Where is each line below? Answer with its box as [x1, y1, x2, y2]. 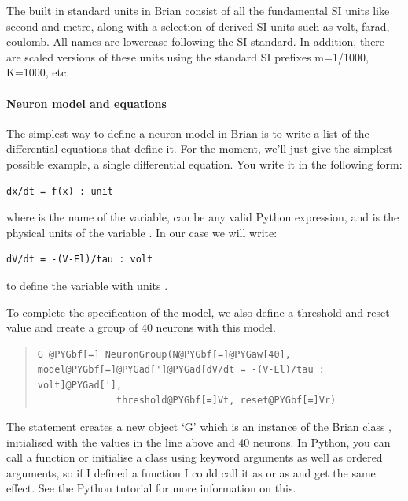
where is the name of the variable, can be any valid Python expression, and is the [6, 209, 399, 225]
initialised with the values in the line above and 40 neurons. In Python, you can [6, 433, 391, 450]
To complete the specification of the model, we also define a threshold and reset [6, 303, 390, 320]
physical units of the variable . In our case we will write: [6, 224, 278, 240]
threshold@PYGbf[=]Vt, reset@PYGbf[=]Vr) [116, 395, 336, 406]
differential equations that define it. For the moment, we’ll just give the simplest [6, 140, 393, 157]
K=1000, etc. [6, 64, 70, 80]
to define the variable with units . [6, 276, 168, 293]
